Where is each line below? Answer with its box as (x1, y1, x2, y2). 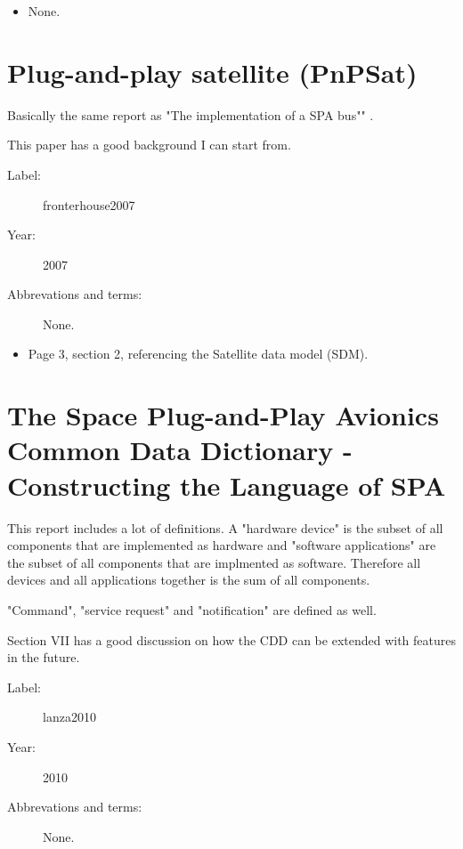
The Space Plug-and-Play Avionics (7, 397, 439, 433)
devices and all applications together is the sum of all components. (7, 570, 370, 589)
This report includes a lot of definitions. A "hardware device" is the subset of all (7, 518, 443, 537)
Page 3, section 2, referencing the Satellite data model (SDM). (28, 344, 369, 363)
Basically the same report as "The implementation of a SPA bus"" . (7, 105, 374, 124)
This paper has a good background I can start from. (7, 135, 291, 154)
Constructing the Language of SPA (7, 466, 446, 503)
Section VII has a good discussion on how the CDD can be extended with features (7, 630, 457, 649)
